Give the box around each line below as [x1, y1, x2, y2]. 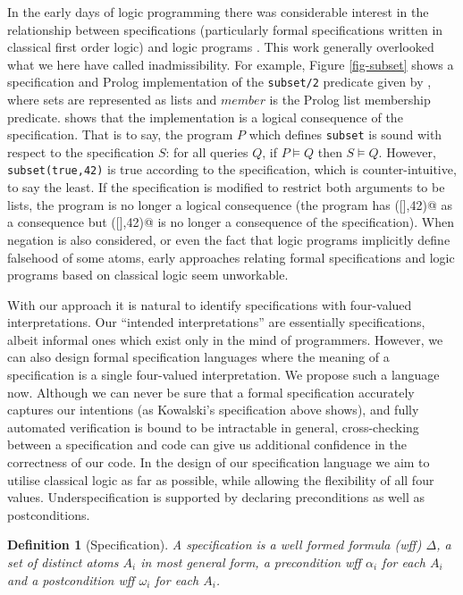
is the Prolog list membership [269, 90, 431, 109]
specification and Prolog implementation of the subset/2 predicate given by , [7, 72, 432, 91]
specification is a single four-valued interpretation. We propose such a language [7, 365, 440, 384]
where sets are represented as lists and [7, 90, 217, 109]
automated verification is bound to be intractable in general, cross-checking [7, 417, 419, 436]
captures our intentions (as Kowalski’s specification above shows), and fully [7, 400, 419, 419]
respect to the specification [7, 142, 155, 161]
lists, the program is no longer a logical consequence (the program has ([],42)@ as [7, 195, 453, 214]
